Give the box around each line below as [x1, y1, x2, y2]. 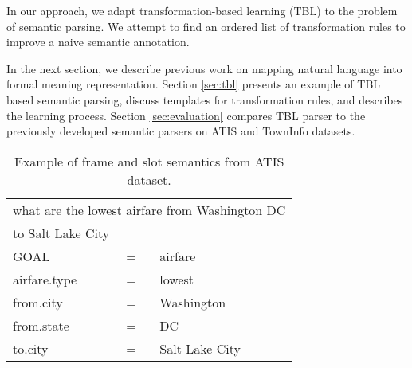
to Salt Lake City [13, 223, 110, 242]
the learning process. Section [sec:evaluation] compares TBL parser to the [6, 107, 366, 123]
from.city [13, 292, 63, 311]
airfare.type [13, 269, 77, 288]
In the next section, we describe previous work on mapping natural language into [6, 60, 402, 76]
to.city [13, 339, 49, 358]
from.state [13, 315, 69, 335]
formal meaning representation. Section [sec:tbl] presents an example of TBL [6, 76, 381, 92]
